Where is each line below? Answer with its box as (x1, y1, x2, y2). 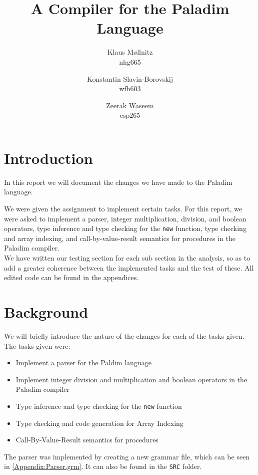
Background (4, 302, 88, 322)
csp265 (119, 110, 140, 120)
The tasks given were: (4, 340, 70, 351)
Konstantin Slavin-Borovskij (87, 73, 173, 84)
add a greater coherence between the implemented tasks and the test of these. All (4, 262, 254, 273)
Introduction (4, 147, 93, 168)
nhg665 (119, 56, 141, 67)
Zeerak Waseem (106, 100, 154, 110)
